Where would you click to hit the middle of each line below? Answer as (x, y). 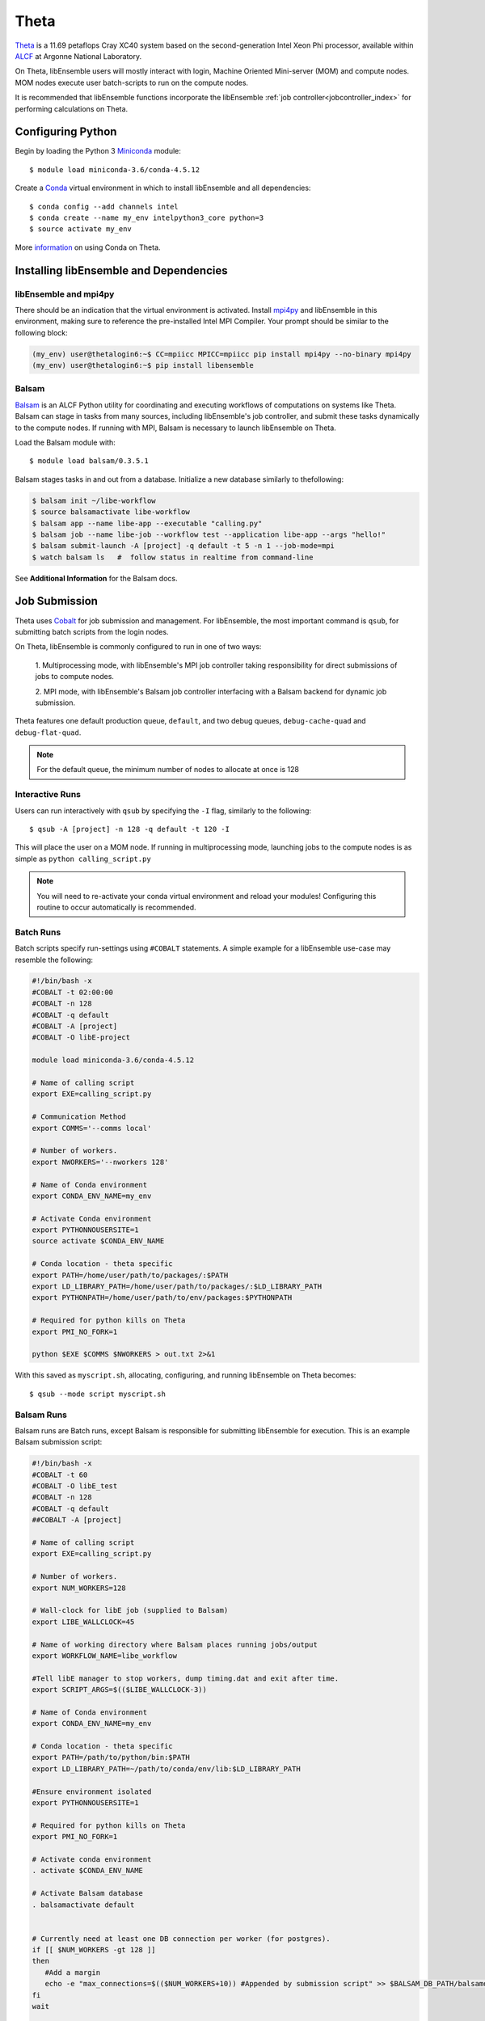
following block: (41, 332)
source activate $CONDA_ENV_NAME (98, 1241)
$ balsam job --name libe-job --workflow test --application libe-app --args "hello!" (209, 534)
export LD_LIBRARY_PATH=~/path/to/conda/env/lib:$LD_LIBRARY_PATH (166, 1769)
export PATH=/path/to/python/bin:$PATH (111, 1757)
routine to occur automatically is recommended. (117, 907)
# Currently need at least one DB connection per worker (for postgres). (181, 1939)
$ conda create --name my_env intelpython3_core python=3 (147, 217)
